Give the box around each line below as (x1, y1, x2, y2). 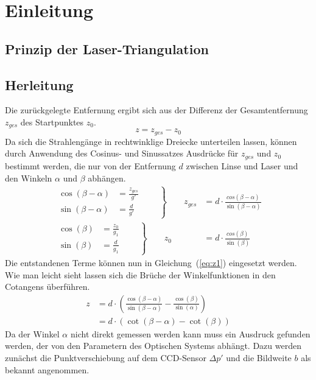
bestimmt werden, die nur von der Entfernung (5, 159, 176, 172)
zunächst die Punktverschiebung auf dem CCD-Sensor (5, 351, 206, 364)
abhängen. (88, 171, 126, 184)
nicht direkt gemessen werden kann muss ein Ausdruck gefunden (70, 327, 311, 340)
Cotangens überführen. (5, 280, 90, 293)
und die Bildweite (226, 351, 292, 364)
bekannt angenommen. (5, 363, 90, 376)
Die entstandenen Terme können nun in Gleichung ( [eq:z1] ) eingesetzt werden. (5, 256, 297, 269)
